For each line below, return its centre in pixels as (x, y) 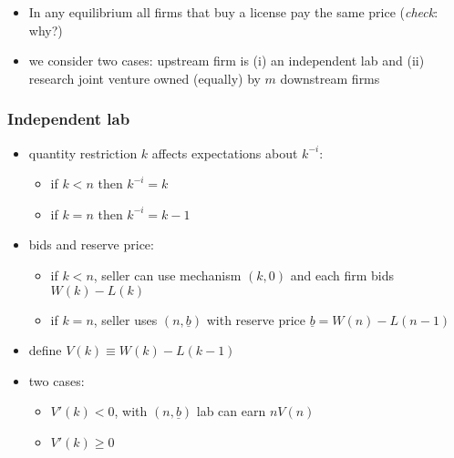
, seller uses (125, 319)
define (45, 350)
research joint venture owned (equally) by (144, 78)
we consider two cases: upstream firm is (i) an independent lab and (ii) (227, 61)
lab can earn (231, 411)
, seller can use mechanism (167, 275)
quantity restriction (83, 153)
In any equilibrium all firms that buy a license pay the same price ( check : (233, 12)
